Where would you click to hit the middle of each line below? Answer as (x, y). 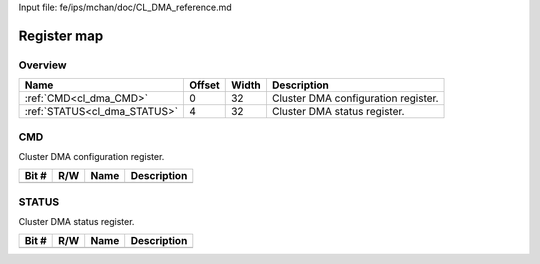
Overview (42, 65)
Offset (204, 85)
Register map (61, 35)
